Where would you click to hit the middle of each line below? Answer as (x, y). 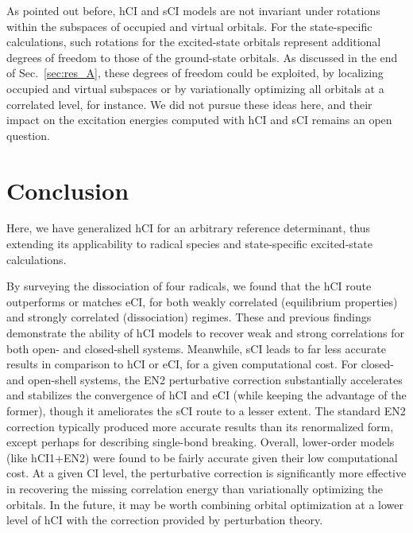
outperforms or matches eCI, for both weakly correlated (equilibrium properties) (202, 301)
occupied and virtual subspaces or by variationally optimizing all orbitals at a (195, 88)
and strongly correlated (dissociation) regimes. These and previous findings (189, 317)
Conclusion (68, 190)
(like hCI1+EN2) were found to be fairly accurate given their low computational (202, 457)
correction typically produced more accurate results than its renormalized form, (200, 426)
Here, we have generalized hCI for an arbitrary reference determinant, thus (189, 228)
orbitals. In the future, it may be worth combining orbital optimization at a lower (205, 504)
